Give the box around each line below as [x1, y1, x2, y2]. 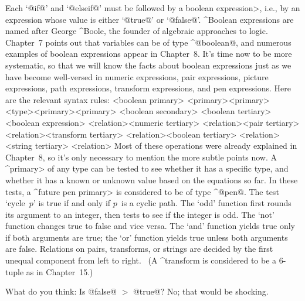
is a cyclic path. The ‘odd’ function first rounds [121, 197, 292, 209]
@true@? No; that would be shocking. [133, 285, 269, 297]
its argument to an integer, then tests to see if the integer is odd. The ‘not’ [5, 208, 274, 220]
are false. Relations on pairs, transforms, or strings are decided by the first [5, 242, 273, 255]
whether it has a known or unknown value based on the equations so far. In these [5, 173, 298, 186]
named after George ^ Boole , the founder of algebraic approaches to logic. [5, 25, 268, 37]
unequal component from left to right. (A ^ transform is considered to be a [5, 254, 277, 266]
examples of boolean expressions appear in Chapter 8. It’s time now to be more [5, 47, 292, 60]
